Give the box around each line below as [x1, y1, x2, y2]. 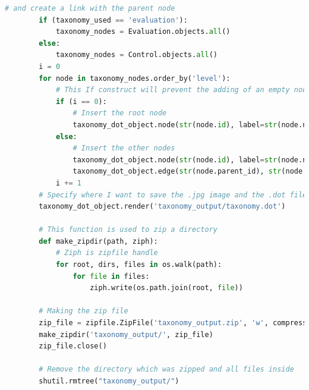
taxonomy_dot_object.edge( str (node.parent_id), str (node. [72, 167, 307, 176]
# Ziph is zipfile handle [55, 249, 158, 257]
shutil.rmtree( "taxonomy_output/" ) [39, 377, 179, 385]
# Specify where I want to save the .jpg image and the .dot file [39, 190, 307, 199]
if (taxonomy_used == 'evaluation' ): [39, 15, 188, 24]
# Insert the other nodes [72, 144, 175, 153]
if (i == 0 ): [55, 97, 107, 106]
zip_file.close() [39, 342, 107, 351]
